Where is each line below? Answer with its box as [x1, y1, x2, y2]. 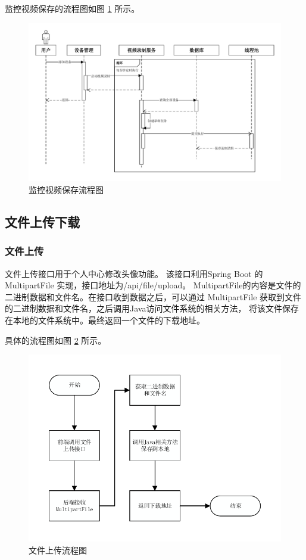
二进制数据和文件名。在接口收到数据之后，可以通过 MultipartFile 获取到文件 [5, 290, 302, 303]
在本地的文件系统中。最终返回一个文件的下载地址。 [5, 313, 205, 326]
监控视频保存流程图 [29, 183, 104, 196]
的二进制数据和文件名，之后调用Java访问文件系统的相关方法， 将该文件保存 [5, 302, 299, 315]
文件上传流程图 [29, 543, 87, 556]
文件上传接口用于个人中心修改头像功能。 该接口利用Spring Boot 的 [5, 267, 263, 279]
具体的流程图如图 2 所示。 [5, 334, 107, 346]
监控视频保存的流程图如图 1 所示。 [5, 2, 140, 14]
